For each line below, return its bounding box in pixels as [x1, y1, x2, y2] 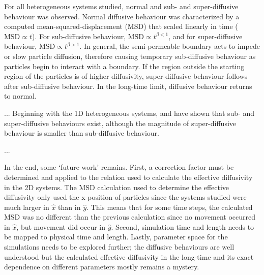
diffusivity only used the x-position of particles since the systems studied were [4, 192, 247, 202]
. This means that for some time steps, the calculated [86, 201, 253, 212]
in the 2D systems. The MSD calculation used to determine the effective [4, 181, 229, 192]
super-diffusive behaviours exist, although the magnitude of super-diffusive [4, 117, 237, 128]
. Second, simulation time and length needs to [111, 221, 254, 232]
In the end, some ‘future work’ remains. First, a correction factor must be [4, 162, 234, 172]
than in [58, 201, 81, 212]
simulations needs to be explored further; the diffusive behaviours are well [4, 241, 234, 252]
